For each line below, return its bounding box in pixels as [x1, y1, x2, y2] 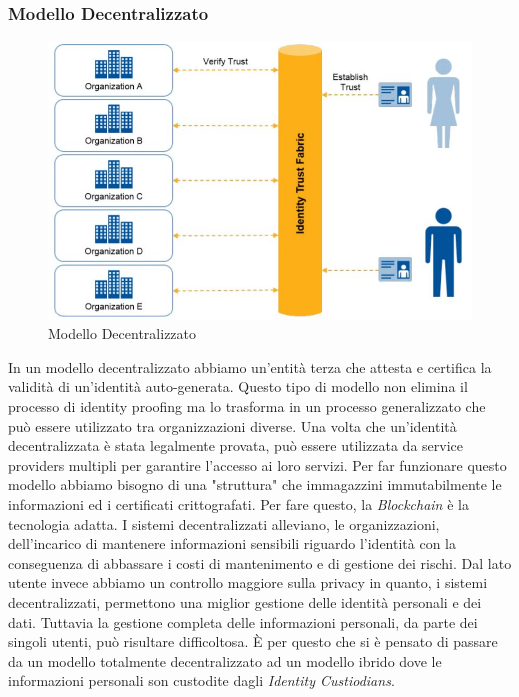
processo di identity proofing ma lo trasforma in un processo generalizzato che [8, 396, 486, 417]
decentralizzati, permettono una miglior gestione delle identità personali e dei [8, 591, 482, 612]
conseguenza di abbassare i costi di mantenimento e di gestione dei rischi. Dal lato [8, 552, 512, 573]
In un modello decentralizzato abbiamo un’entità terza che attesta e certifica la [8, 356, 492, 377]
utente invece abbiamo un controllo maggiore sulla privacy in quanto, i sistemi [8, 572, 488, 593]
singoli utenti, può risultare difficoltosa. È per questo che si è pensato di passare [8, 631, 498, 652]
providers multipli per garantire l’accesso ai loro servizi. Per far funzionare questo [8, 454, 507, 475]
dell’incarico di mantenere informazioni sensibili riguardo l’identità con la [8, 533, 457, 554]
